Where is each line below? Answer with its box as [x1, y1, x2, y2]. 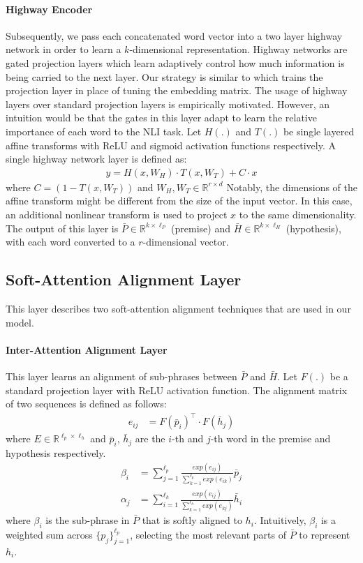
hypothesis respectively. [6, 446, 106, 460]
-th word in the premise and [210, 431, 331, 446]
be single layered [283, 123, 355, 138]
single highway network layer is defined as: [6, 151, 187, 166]
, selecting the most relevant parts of [130, 527, 287, 541]
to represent [299, 527, 350, 541]
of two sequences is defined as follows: [6, 396, 167, 411]
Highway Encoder [6, 1, 93, 16]
